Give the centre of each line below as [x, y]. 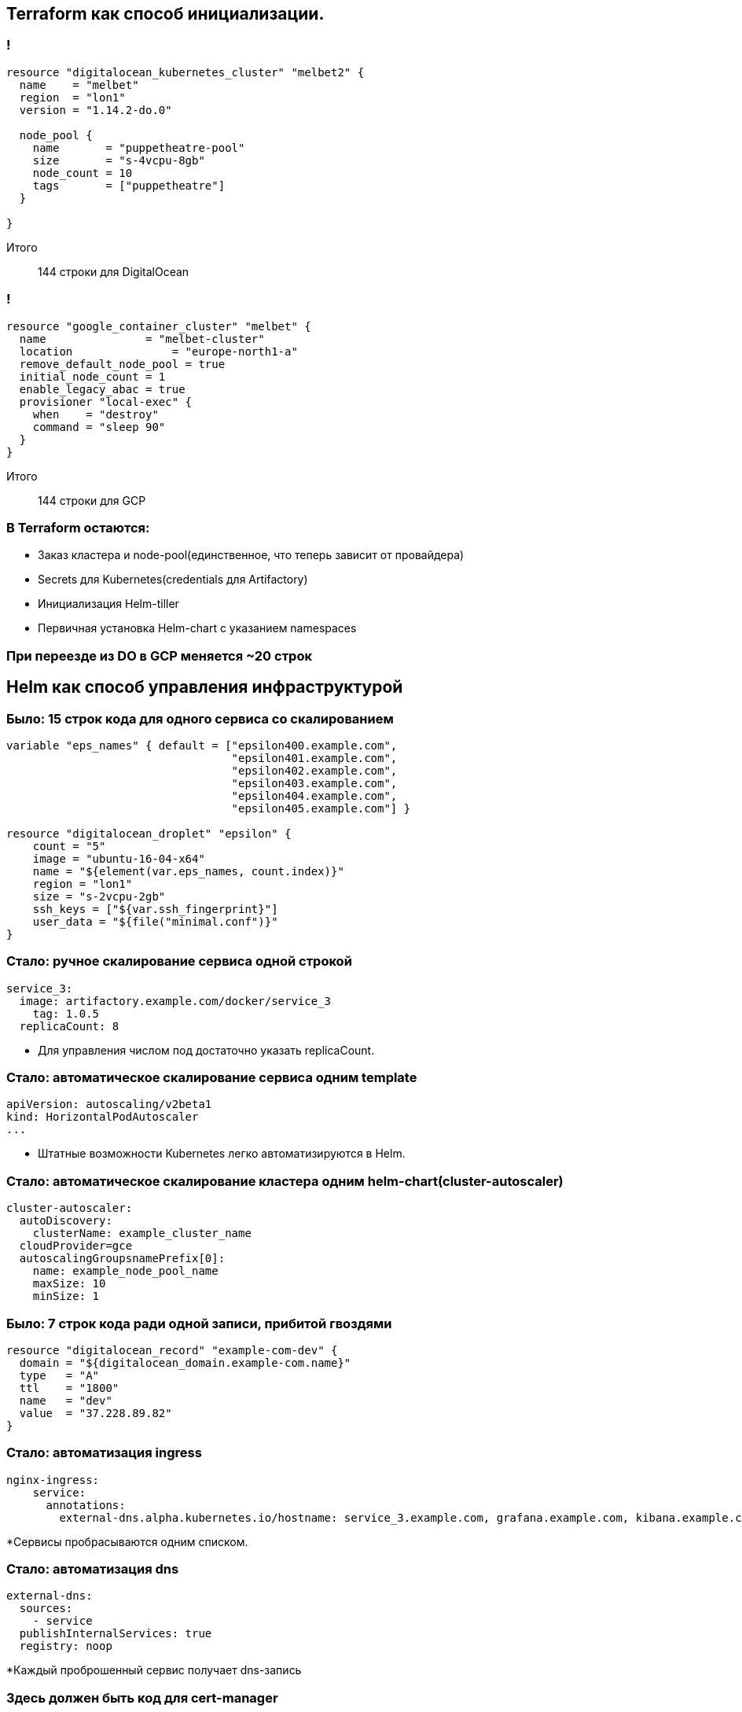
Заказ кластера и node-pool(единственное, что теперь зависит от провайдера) [251, 555]
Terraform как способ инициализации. [165, 14]
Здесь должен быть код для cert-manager [142, 1697]
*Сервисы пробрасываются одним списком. [127, 1541]
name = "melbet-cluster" [142, 339]
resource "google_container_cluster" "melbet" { [159, 326]
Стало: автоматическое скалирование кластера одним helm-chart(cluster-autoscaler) [285, 1181]
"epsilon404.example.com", [314, 795]
